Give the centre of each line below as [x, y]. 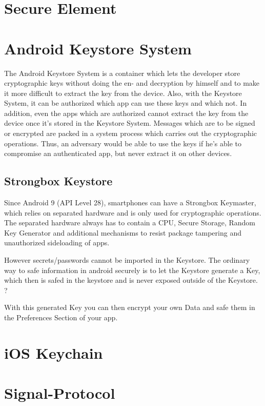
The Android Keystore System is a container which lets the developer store [122, 73]
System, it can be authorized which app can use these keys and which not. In [126, 103]
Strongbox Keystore [58, 181]
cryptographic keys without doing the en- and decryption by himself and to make [132, 83]
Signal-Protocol [60, 393]
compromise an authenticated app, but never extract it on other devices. [118, 153]
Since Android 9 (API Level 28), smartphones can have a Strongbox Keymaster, [130, 202]
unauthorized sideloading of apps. [57, 243]
